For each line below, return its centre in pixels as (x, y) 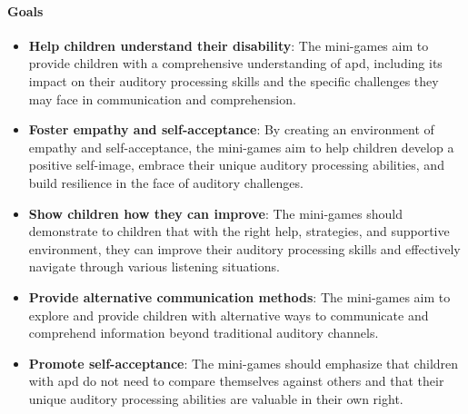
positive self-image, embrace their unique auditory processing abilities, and (236, 165)
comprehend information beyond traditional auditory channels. (204, 333)
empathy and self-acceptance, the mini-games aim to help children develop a (241, 147)
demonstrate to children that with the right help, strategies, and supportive (239, 231)
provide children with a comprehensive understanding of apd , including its (235, 63)
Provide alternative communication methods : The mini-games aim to (239, 296)
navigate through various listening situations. (154, 266)
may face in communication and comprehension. (162, 99)
